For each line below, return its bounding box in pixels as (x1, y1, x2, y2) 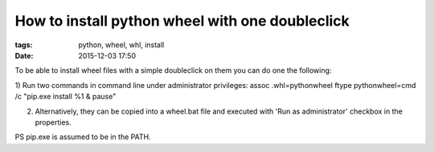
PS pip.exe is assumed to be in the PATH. (14, 132, 152, 142)
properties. (35, 117, 72, 127)
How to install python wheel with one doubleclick (14, 12, 350, 30)
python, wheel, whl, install (78, 40, 165, 50)
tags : (14, 40, 33, 50)
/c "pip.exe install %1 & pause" (14, 92, 117, 102)
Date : (14, 50, 34, 60)
